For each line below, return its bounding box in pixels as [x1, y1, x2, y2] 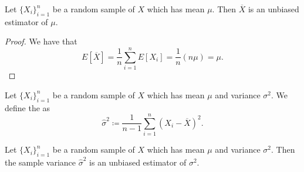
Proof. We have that [5, 35, 77, 47]
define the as [5, 101, 50, 113]
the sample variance [5, 156, 76, 168]
